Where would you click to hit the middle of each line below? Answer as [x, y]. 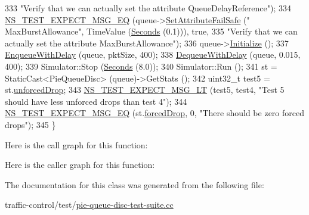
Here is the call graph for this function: [76, 144]
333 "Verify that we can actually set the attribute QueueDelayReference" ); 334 [148, 8]
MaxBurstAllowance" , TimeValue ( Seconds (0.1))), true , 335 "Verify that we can [151, 31]
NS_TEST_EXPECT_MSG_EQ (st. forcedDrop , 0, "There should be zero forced [154, 113]
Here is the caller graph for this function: [80, 165]
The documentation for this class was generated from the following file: [135, 184]
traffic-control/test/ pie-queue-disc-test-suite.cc [89, 205]
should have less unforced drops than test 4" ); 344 [96, 101]
